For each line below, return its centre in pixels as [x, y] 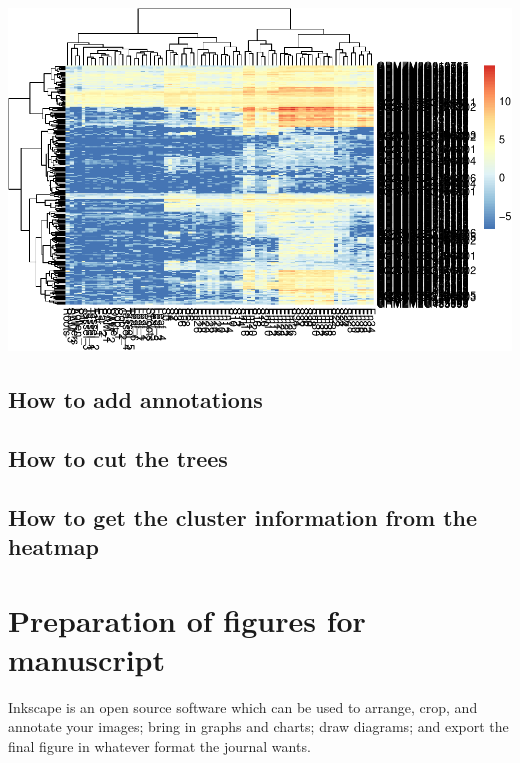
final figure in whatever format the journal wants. [159, 745]
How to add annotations [135, 399]
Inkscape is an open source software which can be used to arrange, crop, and [243, 706]
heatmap [53, 546]
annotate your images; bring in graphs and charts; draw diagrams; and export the [258, 726]
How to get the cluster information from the [243, 516]
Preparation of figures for [187, 619]
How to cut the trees [118, 457]
